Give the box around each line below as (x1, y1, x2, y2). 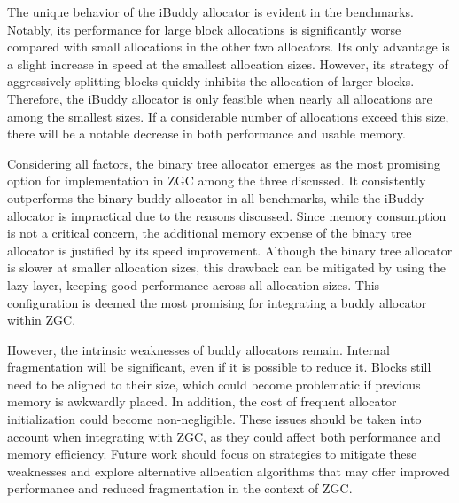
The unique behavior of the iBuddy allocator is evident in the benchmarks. (7, 3, 415, 20)
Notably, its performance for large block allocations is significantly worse (7, 20, 401, 38)
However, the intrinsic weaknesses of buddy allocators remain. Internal (7, 340, 390, 358)
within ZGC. (7, 310, 76, 329)
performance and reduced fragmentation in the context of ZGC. (7, 479, 353, 498)
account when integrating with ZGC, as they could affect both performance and (7, 427, 441, 445)
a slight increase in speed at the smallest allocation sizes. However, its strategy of (7, 54, 448, 73)
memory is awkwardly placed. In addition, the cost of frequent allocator (7, 392, 397, 411)
